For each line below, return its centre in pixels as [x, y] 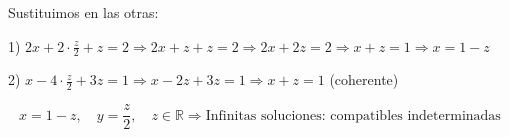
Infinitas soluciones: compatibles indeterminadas [353, 115]
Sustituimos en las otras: [83, 12]
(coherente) [364, 79]
